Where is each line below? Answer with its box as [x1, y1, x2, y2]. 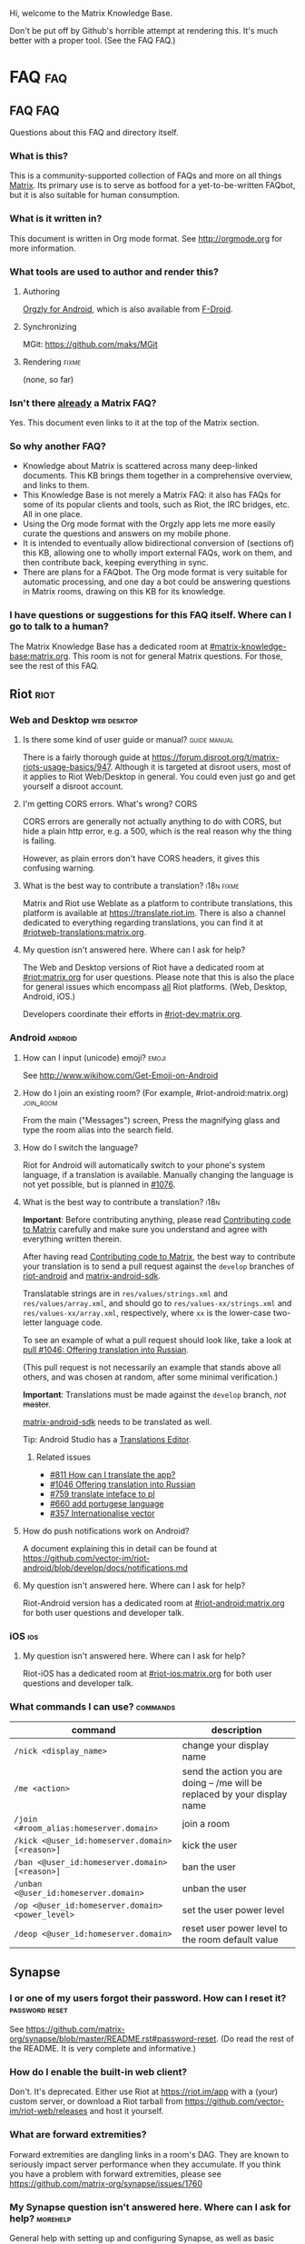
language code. [44, 1317, 103, 1328]
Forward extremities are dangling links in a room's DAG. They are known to [9, 2149, 289, 2159]
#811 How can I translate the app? [49, 1469, 176, 1480]
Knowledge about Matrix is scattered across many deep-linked [22, 461, 259, 472]
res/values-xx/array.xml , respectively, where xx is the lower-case [22, 1307, 271, 1318]
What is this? [9, 149, 68, 162]
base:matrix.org [9, 650, 69, 662]
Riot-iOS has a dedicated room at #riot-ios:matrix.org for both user [22, 1668, 272, 1680]
